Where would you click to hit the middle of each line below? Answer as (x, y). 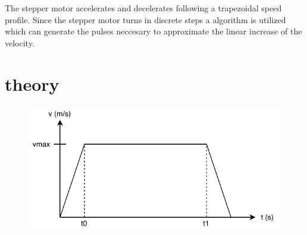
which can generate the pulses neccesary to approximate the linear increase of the (153, 31)
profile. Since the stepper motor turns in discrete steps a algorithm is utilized (145, 19)
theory (32, 83)
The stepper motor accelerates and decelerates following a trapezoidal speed (143, 8)
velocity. (20, 42)
